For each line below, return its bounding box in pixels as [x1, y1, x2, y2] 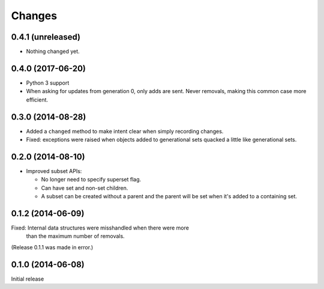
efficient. [26, 96, 48, 103]
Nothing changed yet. [26, 48, 80, 55]
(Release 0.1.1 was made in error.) [11, 243, 94, 251]
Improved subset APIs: [26, 167, 82, 174]
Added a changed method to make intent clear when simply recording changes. [26, 127, 224, 135]
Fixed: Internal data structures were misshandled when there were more [11, 224, 189, 231]
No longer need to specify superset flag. [41, 176, 142, 183]
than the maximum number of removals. [26, 233, 125, 240]
